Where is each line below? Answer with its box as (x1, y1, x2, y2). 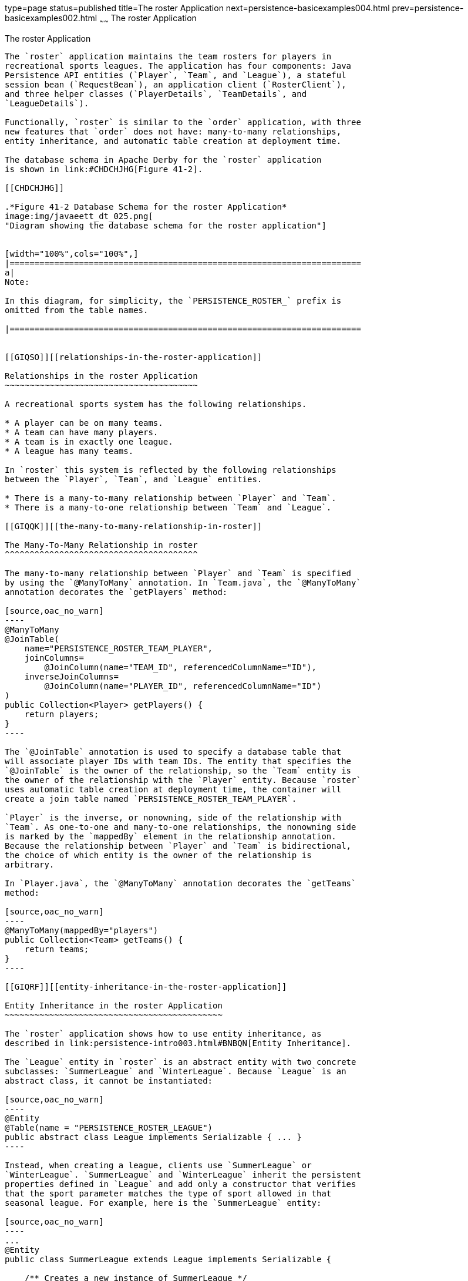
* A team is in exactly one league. (5, 436, 173, 446)
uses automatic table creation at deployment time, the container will (5, 784, 342, 794)
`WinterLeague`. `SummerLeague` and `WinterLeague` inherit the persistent (5, 1169, 361, 1179)
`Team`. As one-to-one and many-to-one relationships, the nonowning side (5, 822, 356, 832)
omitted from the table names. (5, 305, 149, 315)
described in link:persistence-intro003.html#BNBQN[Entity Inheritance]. (5, 1038, 352, 1048)
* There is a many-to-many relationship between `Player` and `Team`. (5, 493, 336, 503)
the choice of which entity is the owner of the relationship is (5, 850, 312, 860)
